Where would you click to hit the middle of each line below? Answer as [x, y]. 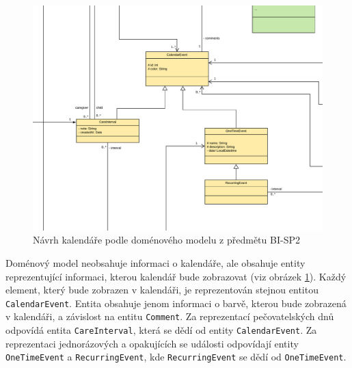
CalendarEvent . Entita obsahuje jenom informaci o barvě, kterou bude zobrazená [176, 303]
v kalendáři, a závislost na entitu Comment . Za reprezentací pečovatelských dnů [170, 316]
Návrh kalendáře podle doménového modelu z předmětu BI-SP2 [166, 240]
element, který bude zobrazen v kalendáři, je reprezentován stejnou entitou [162, 290]
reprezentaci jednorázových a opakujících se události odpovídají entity [152, 343]
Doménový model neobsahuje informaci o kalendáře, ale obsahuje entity [155, 262]
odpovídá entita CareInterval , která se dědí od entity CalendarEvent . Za [161, 330]
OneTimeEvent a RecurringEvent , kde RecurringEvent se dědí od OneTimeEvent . [176, 357]
